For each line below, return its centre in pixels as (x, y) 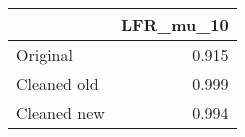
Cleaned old (57, 83)
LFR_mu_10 (174, 24)
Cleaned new (60, 112)
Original (44, 54)
